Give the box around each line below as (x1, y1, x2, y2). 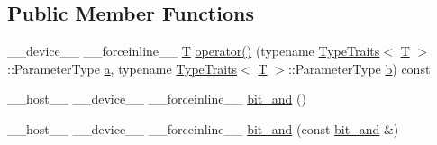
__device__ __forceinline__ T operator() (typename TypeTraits (7, 41, 380, 60)
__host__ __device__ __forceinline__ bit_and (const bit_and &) (7, 119, 399, 138)
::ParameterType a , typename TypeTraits (7, 59, 238, 77)
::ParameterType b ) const (287, 59, 431, 77)
